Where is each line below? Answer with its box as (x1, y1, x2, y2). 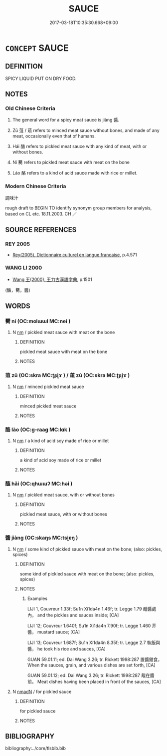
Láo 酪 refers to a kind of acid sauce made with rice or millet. (12, 170, 138, 176)
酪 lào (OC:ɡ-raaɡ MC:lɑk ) (5, 426, 71, 433)
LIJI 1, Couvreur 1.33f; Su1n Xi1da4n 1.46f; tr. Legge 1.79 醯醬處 (27, 605, 157, 611)
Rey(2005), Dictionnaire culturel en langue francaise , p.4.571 (12, 252, 137, 258)
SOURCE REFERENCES (5, 225, 77, 234)
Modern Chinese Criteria (5, 183, 66, 190)
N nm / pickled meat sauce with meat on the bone (12, 329, 115, 335)
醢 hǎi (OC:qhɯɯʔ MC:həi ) (5, 480, 73, 487)
